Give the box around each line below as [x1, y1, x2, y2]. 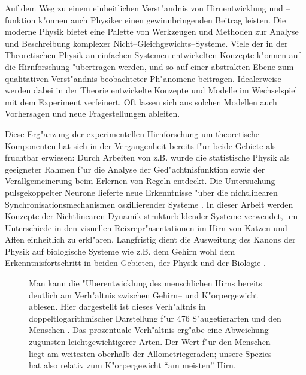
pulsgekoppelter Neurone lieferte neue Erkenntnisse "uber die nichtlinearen [5, 186, 278, 198]
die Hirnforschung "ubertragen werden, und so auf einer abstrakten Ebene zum [5, 60, 294, 72]
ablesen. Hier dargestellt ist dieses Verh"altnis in [29, 300, 206, 313]
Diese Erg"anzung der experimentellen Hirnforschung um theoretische [5, 127, 259, 140]
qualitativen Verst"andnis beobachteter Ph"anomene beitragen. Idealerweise [5, 72, 281, 84]
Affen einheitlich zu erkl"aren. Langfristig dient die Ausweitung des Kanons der [5, 233, 296, 246]
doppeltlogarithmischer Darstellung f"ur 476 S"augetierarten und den [29, 312, 281, 324]
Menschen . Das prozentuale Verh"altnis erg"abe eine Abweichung [29, 323, 269, 336]
